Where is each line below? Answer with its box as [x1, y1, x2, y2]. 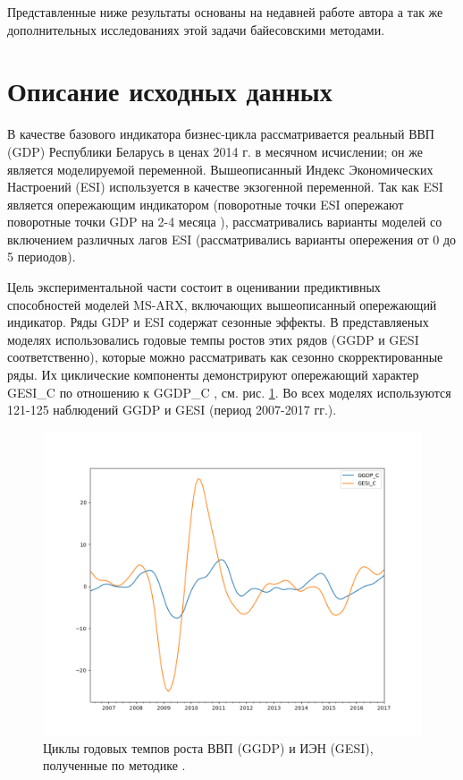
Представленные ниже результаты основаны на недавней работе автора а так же [7, 3, 443, 21]
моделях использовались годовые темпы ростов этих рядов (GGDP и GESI [7, 330, 419, 348]
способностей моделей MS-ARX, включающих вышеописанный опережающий [7, 295, 437, 313]
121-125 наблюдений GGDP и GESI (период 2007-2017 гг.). [7, 400, 337, 419]
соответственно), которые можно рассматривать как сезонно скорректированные [7, 347, 443, 366]
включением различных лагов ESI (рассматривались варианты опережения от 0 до [7, 229, 457, 248]
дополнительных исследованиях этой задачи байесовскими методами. [7, 20, 385, 39]
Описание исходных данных [7, 73, 333, 109]
